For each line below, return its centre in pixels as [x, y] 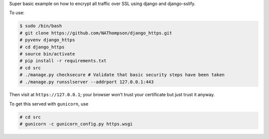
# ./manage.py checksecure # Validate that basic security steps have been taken [122, 75]
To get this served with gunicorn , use [49, 104]
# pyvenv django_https [47, 40]
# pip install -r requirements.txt [63, 61]
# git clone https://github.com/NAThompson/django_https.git [96, 33]
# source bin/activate [47, 54]
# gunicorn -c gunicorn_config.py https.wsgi [76, 124]
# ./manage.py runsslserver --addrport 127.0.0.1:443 [87, 82]
